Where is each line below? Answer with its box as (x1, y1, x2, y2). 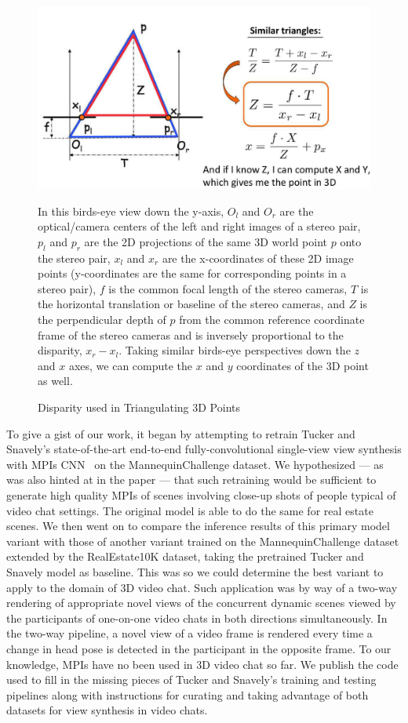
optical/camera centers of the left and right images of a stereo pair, (38, 218, 361, 234)
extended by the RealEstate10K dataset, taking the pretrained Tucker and (6, 548, 364, 565)
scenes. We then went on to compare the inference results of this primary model (6, 518, 390, 534)
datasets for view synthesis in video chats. (6, 702, 208, 718)
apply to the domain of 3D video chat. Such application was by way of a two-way (6, 579, 398, 595)
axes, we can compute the (68, 357, 193, 373)
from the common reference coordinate (179, 311, 365, 328)
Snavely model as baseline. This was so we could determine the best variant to (6, 563, 384, 579)
